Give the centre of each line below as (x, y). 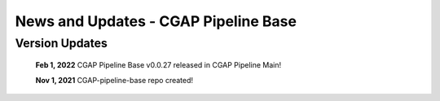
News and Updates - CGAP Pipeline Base (156, 21)
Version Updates (61, 43)
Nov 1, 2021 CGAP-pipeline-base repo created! (114, 80)
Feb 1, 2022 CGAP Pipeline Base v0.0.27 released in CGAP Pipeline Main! (158, 65)
